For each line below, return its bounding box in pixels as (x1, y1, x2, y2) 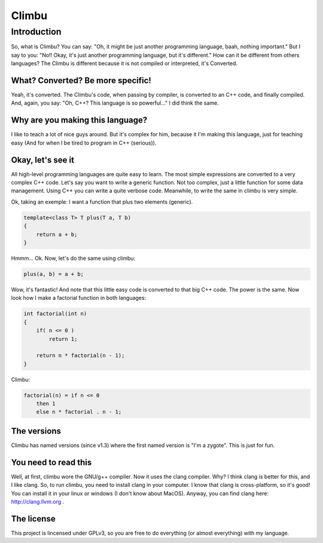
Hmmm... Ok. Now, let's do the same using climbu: (11, 254, 136, 262)
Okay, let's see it (11, 155, 75, 165)
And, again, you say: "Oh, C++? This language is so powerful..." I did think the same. (11, 99, 220, 107)
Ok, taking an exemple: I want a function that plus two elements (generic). (11, 198, 193, 205)
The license (11, 514, 56, 524)
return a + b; (36, 231, 78, 238)
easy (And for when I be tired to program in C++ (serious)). (11, 139, 157, 146)
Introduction (11, 26, 62, 37)
